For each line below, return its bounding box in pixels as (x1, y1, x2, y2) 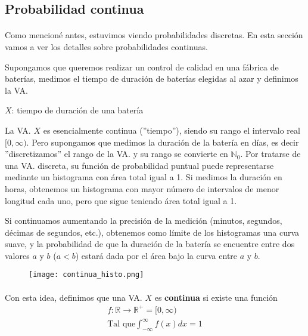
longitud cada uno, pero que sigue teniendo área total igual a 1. (5, 194, 237, 206)
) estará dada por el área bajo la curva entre (75, 249, 238, 261)
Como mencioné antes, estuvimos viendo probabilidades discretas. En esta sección (5, 29, 303, 41)
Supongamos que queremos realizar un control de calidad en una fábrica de (5, 60, 279, 73)
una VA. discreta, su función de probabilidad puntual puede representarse (5, 159, 274, 171)
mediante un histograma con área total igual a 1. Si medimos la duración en (5, 171, 282, 183)
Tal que (107, 320, 136, 329)
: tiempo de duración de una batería (11, 104, 144, 116)
